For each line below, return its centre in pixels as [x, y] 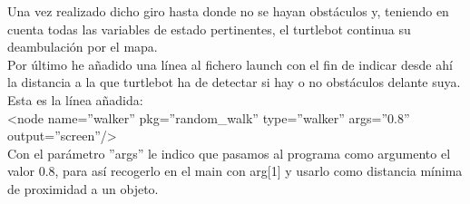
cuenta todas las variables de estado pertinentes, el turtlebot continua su [209, 29]
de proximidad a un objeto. [83, 188]
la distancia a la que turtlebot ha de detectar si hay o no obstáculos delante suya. [234, 82]
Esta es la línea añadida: [75, 99]
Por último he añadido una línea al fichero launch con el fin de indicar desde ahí [230, 64]
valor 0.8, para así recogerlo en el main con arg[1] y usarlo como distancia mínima [235, 171]
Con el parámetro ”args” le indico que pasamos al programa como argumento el [229, 153]
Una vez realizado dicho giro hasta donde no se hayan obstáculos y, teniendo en [228, 11]
